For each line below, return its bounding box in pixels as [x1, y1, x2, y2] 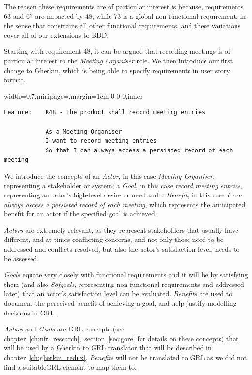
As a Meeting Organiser [45, 128, 122, 135]
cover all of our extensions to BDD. [4, 30, 109, 40]
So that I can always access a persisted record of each [45, 147, 233, 154]
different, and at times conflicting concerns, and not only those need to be [4, 234, 223, 244]
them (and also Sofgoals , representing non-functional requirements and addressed [4, 279, 244, 289]
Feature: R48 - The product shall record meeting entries [4, 109, 205, 116]
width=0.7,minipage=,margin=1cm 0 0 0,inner [4, 90, 143, 101]
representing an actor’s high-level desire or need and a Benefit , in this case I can [4, 190, 242, 200]
